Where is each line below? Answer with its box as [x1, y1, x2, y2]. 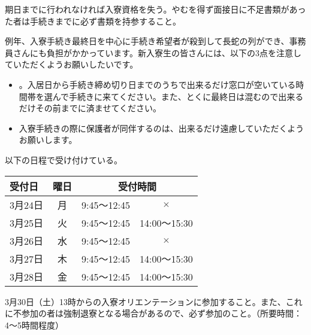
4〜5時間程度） [5, 318, 64, 331]
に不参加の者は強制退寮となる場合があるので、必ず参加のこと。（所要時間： [5, 307, 303, 319]
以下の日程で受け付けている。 [5, 153, 122, 166]
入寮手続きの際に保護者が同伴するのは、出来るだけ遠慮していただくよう [19, 121, 304, 134]
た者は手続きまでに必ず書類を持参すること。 [5, 14, 181, 27]
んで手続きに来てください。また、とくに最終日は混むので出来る [52, 90, 304, 102]
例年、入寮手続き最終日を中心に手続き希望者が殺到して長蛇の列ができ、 [5, 35, 289, 47]
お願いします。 [19, 133, 77, 146]
